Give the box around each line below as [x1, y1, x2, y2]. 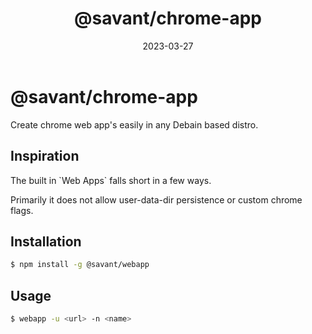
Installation [10, 233, 82, 250]
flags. [10, 204, 34, 216]
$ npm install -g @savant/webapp [10, 260, 150, 270]
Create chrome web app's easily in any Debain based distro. [10, 118, 259, 131]
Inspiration [10, 148, 80, 165]
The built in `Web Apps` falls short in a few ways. [10, 174, 212, 186]
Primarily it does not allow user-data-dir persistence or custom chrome [10, 193, 303, 206]
